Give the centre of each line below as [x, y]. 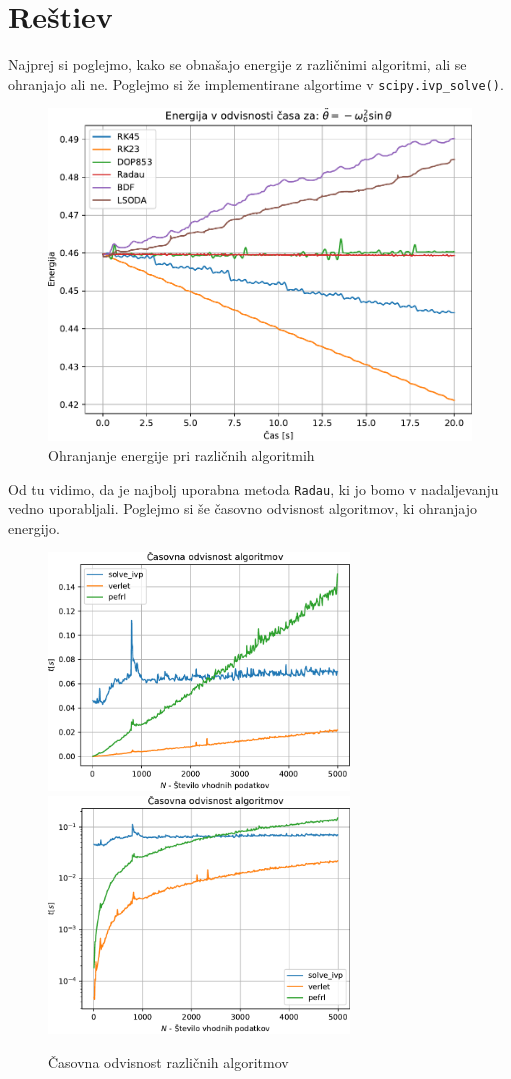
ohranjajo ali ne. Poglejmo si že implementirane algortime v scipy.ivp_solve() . [256, 83]
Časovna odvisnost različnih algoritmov [168, 1061]
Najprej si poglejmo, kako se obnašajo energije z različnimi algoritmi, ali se [237, 64]
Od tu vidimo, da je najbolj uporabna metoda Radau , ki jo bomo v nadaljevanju [253, 488]
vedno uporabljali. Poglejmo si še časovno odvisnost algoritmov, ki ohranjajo [242, 508]
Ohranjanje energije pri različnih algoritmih [181, 454]
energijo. [34, 527]
